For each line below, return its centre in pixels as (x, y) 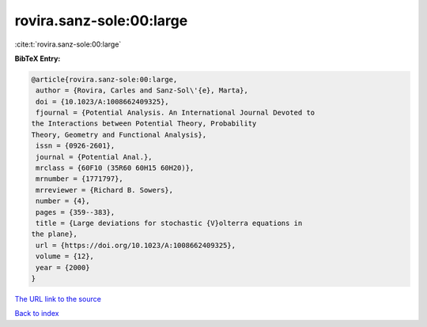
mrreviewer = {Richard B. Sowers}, (105, 190)
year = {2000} (63, 267)
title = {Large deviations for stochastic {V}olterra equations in (169, 223)
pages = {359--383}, (76, 212)
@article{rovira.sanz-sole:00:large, (104, 79)
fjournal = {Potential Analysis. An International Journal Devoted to (176, 113)
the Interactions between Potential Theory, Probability (144, 124)
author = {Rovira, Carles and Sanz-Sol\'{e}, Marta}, (142, 90)
